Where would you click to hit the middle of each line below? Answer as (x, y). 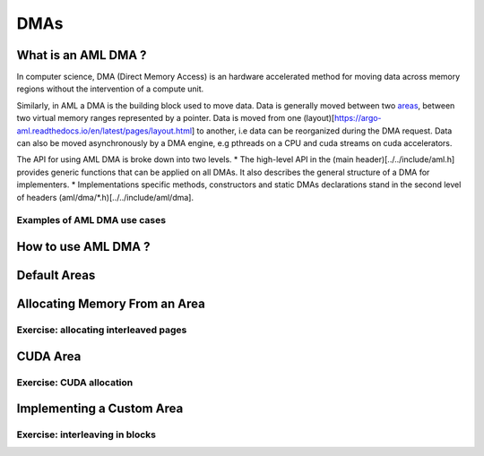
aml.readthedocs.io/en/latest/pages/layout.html (104, 131)
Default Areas (56, 275)
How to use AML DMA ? (83, 246)
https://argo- (358, 118)
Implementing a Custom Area (100, 409)
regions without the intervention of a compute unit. (110, 89)
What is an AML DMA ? (82, 55)
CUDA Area (49, 356)
